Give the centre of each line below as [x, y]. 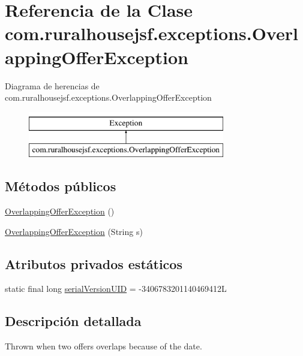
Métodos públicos [61, 186]
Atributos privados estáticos [94, 263]
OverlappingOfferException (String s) [74, 231]
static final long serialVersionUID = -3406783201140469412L [116, 289]
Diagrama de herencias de [52, 85]
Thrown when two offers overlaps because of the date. [103, 346]
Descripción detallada [73, 321]
